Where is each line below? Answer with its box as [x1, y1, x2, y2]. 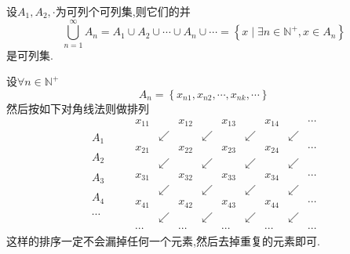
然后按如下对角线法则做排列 [6, 100, 149, 116]
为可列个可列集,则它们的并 [55, 3, 191, 19]
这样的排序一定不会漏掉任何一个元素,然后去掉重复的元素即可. [6, 232, 320, 249]
